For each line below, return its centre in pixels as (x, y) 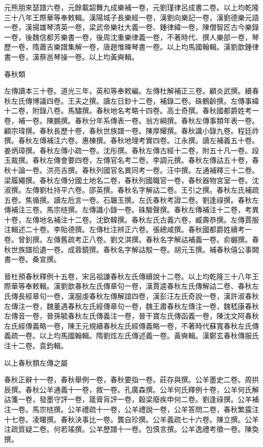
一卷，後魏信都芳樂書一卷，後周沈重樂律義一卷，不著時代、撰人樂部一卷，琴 (131, 37)
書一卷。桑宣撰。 (32, 259)
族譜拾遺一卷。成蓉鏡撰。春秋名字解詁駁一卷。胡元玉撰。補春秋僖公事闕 (138, 249)
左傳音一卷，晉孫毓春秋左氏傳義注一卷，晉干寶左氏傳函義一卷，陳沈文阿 (124, 316)
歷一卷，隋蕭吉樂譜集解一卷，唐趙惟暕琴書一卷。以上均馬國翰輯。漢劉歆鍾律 (131, 47)
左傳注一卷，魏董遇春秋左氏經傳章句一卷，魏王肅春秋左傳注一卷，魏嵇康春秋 (131, 306)
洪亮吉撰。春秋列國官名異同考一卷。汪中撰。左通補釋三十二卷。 (152, 170)
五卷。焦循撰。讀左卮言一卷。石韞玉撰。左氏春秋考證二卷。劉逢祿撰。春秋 (128, 199)
